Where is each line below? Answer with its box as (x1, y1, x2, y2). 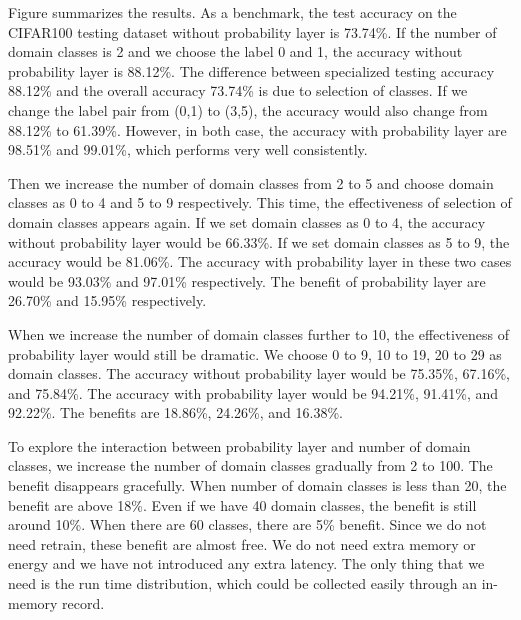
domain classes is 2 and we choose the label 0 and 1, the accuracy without (8, 41, 463, 62)
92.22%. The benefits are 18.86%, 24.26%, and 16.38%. (8, 402, 343, 423)
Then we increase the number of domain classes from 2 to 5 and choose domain (8, 172, 494, 193)
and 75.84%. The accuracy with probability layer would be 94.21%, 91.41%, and (8, 382, 499, 403)
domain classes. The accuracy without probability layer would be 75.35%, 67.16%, (8, 363, 511, 384)
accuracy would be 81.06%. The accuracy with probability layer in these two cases (8, 251, 512, 272)
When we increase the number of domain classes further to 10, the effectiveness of (8, 323, 510, 344)
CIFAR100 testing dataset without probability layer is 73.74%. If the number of (8, 21, 497, 42)
